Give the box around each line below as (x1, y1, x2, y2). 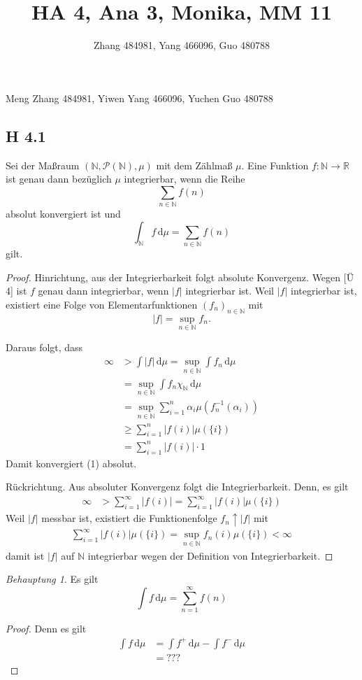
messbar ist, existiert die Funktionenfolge (41, 511, 217, 525)
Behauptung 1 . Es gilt (6, 572, 99, 586)
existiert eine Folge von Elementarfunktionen (6, 297, 198, 311)
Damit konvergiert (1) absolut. (6, 455, 137, 470)
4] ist (6, 283, 27, 298)
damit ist (6, 548, 45, 562)
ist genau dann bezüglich (6, 171, 112, 186)
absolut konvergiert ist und (6, 206, 121, 221)
